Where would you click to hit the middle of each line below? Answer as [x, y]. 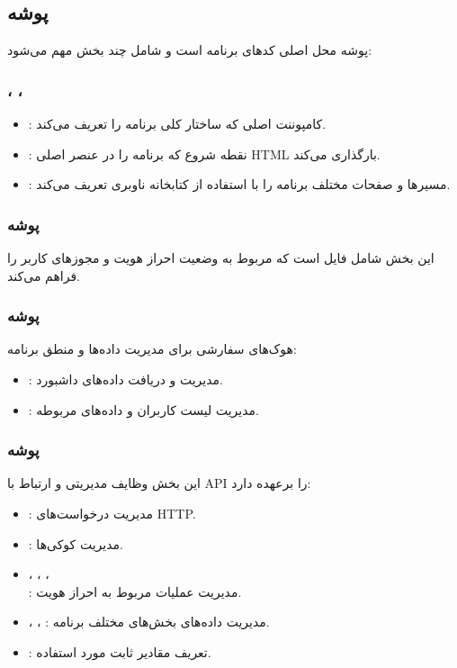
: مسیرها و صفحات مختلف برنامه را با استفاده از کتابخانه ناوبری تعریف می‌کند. [239, 184]
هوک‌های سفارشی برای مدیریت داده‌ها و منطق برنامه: [152, 349]
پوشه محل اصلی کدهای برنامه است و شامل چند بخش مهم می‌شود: [190, 50]
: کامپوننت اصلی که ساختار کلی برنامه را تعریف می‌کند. [177, 124]
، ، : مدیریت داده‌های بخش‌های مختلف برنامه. [149, 622]
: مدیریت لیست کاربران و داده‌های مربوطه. [143, 409]
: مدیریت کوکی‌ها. [76, 543]
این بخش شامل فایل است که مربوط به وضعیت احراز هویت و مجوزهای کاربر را [221, 258]
